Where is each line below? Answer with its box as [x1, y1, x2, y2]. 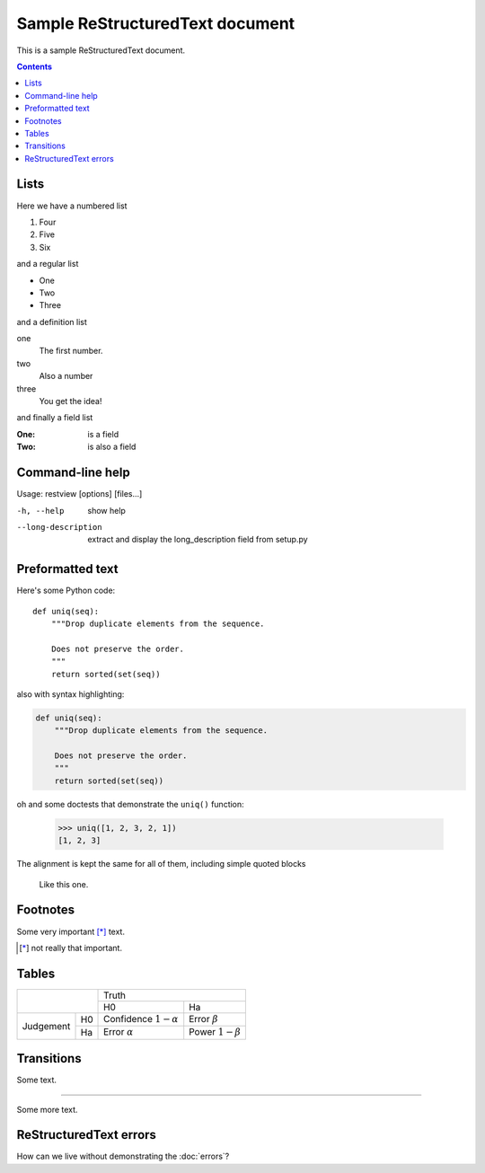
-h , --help [16, 506, 65, 516]
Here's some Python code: [16, 585, 116, 596]
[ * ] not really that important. [19, 942, 123, 953]
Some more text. [16, 1104, 78, 1115]
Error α [103, 1026, 134, 1038]
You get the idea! [39, 396, 102, 407]
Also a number [39, 371, 93, 382]
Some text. [16, 1074, 57, 1086]
